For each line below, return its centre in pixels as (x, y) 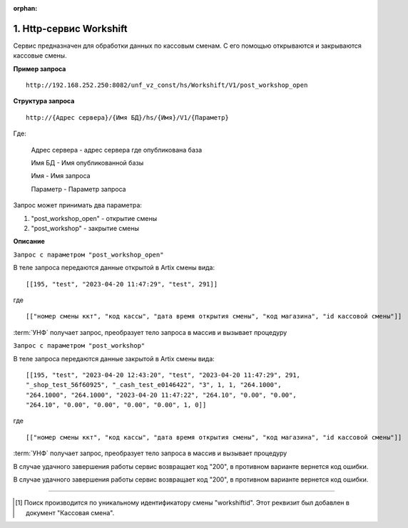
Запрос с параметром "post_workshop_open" (88, 254)
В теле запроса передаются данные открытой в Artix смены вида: (114, 268)
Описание (29, 242)
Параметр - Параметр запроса (78, 189)
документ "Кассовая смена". (70, 512)
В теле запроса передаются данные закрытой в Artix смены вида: (114, 358)
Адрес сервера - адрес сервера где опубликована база (117, 150)
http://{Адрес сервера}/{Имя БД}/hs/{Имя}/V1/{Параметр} (128, 117)
